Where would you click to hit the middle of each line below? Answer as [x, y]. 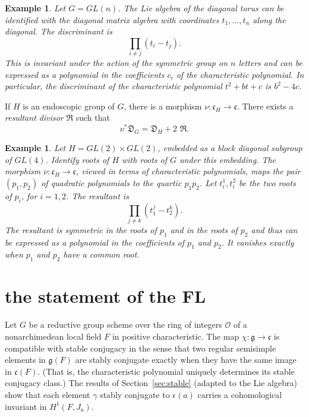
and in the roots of [204, 229]
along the [269, 19]
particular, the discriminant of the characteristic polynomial [113, 86]
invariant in [26, 406]
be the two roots [267, 182]
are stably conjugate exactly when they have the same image [186, 360]
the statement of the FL [105, 296]
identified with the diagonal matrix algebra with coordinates [112, 19]
